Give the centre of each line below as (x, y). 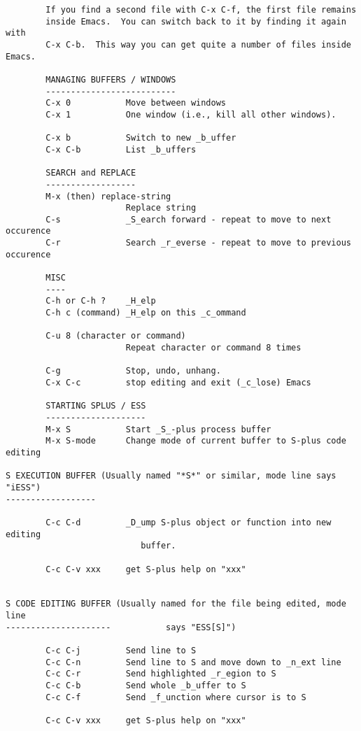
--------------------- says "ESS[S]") (121, 627)
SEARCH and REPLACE (91, 173)
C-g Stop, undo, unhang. (133, 371)
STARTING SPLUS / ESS (96, 406)
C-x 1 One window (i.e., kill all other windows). (191, 114)
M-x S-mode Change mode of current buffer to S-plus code (196, 441)
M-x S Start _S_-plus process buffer (158, 429)
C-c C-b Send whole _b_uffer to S (146, 686)
